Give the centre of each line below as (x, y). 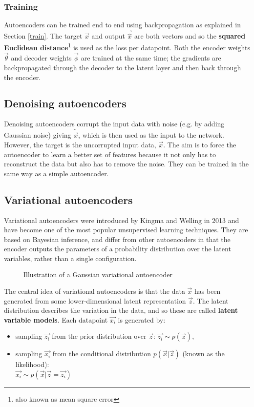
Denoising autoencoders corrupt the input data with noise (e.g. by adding (114, 124)
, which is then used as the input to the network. (151, 135)
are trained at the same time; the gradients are (151, 58)
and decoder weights (41, 58)
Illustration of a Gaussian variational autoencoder (98, 275)
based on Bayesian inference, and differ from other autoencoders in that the (117, 239)
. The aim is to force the (200, 144)
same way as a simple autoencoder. (56, 173)
